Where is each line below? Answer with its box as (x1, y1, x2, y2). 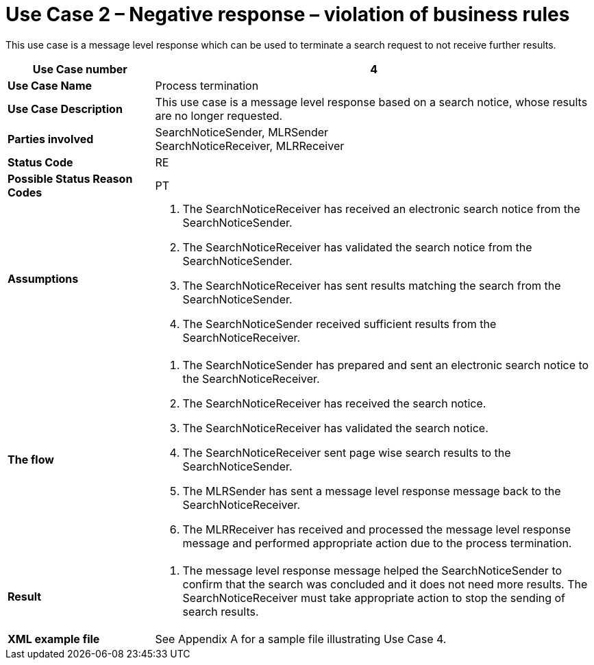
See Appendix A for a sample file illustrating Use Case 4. (155, 631, 447, 646)
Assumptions (8, 271, 79, 286)
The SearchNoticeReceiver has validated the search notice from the (182, 240, 532, 254)
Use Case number (32, 62, 127, 76)
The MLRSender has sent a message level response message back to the (182, 484, 561, 498)
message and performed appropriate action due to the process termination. (182, 536, 572, 550)
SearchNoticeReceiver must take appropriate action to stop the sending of (182, 590, 566, 605)
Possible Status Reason (8, 171, 133, 186)
